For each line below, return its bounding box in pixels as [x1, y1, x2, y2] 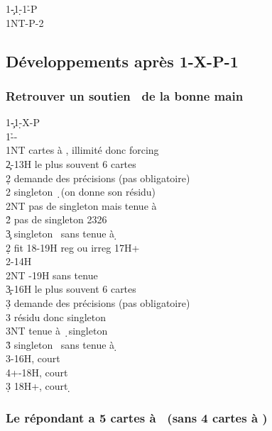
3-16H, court [6, 351, 60, 366]
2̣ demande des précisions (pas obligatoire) [6, 170, 190, 185]
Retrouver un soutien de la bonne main [6, 86, 244, 104]
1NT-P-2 [6, 15, 44, 30]
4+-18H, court [6, 364, 68, 379]
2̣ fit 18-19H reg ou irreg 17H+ [6, 240, 140, 254]
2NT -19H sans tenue [6, 267, 98, 282]
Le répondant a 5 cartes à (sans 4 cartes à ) [6, 408, 268, 426]
